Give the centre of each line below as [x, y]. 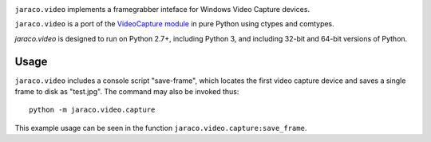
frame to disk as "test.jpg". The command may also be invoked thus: [127, 92]
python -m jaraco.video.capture [92, 110]
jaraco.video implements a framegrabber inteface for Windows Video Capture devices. [162, 9]
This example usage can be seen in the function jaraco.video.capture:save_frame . [161, 128]
